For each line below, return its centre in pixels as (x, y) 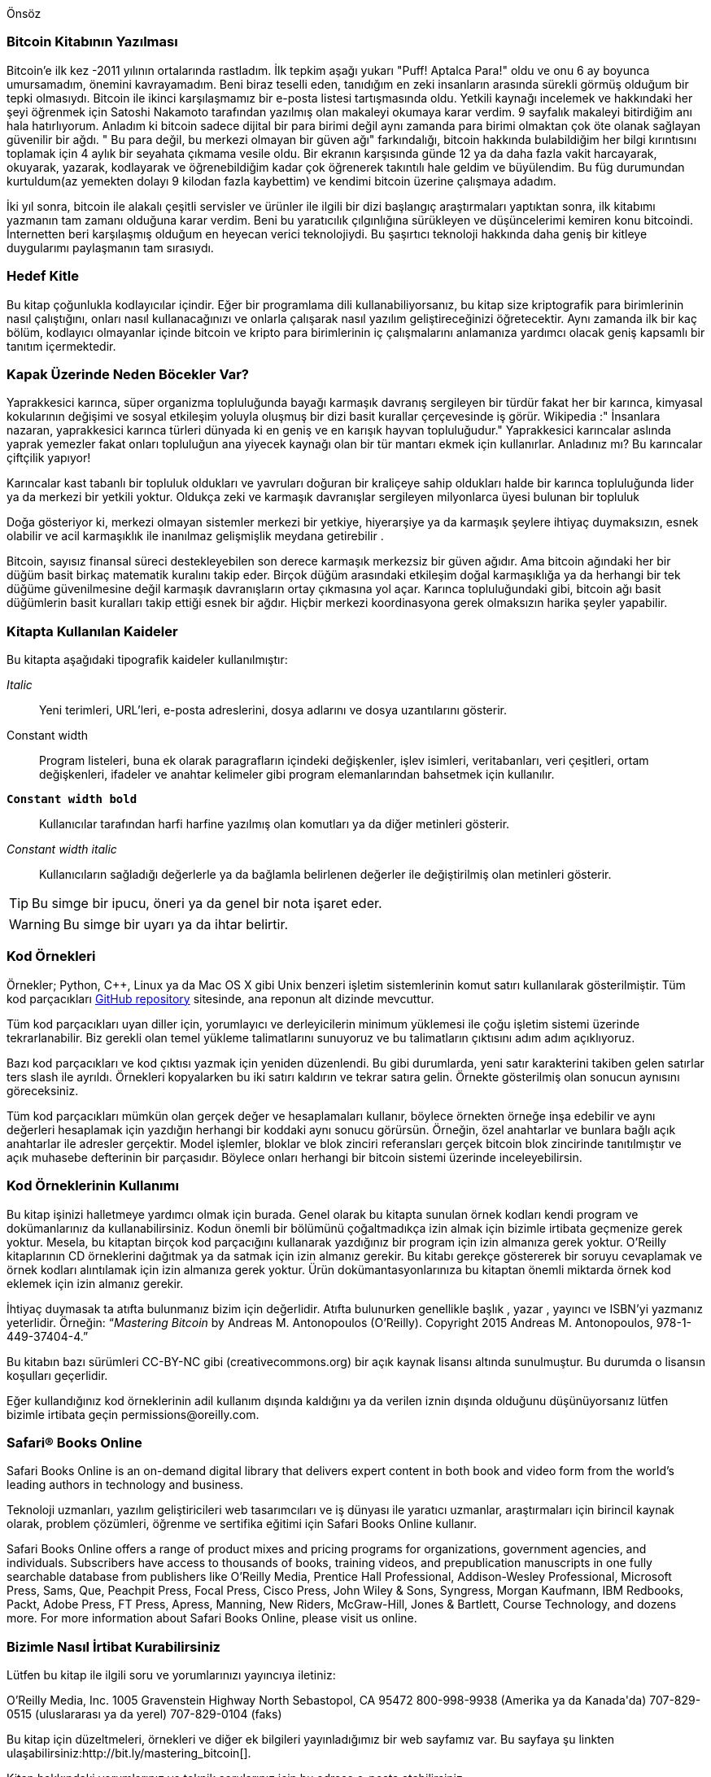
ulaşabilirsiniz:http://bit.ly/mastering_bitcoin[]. (129, 1753)
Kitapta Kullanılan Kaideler (92, 631)
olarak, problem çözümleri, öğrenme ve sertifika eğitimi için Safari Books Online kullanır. (242, 1524)
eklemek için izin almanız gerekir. (95, 1283)
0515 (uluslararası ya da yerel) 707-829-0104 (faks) (144, 1714)
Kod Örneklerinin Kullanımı (93, 1186)
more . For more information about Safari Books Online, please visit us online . (212, 1618)
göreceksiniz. (43, 1090)
